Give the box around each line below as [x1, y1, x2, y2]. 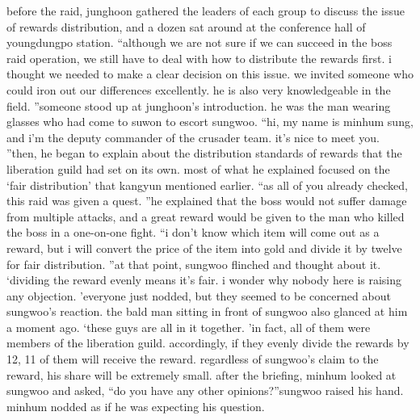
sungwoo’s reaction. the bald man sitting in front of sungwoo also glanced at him [6, 303, 408, 320]
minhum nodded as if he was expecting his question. [6, 397, 265, 414]
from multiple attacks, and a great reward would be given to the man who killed [6, 208, 405, 225]
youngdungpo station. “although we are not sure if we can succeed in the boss [6, 34, 393, 51]
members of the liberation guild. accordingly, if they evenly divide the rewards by [6, 334, 409, 351]
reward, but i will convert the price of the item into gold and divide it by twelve [6, 239, 402, 256]
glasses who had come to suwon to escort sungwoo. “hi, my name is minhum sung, [6, 113, 414, 130]
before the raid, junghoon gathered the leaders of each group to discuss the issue [6, 2, 405, 19]
